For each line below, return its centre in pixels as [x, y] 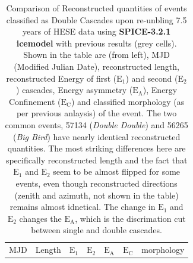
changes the [40, 218]
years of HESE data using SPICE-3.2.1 [97, 31]
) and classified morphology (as [128, 101]
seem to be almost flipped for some [117, 171]
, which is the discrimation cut [130, 218]
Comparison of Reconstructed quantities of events [96, 8]
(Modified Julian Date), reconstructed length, [96, 66]
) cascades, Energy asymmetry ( [75, 90]
